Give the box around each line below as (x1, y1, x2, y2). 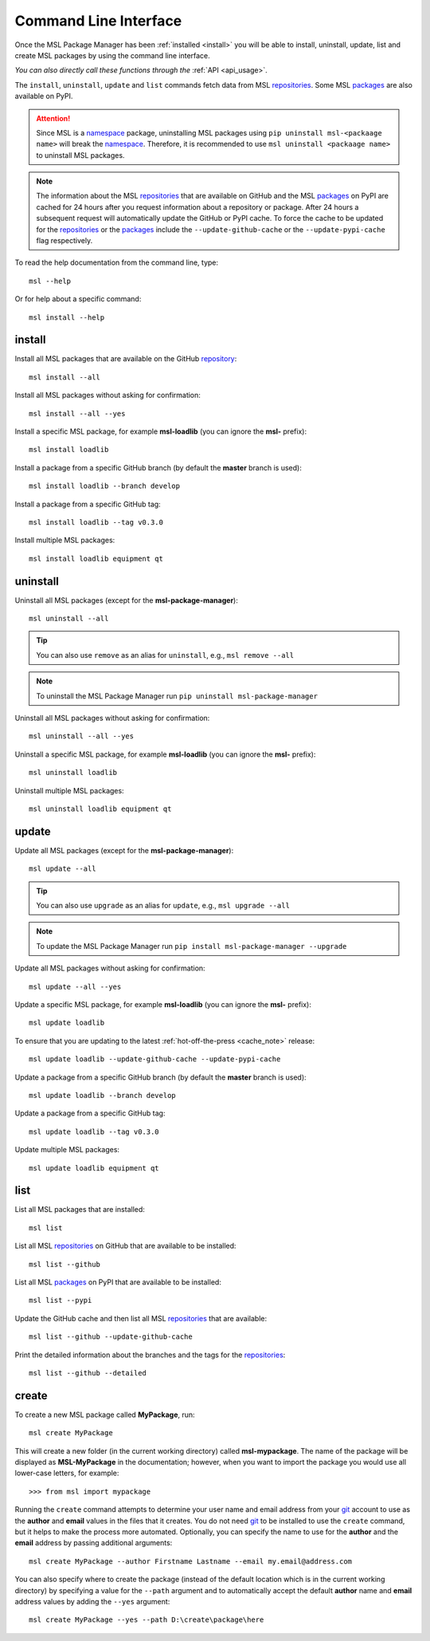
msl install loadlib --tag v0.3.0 (29, 518, 163, 526)
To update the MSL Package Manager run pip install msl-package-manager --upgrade (36, 941, 347, 950)
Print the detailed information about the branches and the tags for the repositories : (14, 1350, 286, 1360)
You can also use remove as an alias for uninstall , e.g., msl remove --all (36, 650, 295, 659)
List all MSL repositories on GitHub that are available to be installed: (14, 1241, 236, 1251)
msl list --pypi (29, 1296, 92, 1305)
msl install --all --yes (29, 409, 126, 418)
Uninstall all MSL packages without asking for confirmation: (14, 714, 210, 723)
